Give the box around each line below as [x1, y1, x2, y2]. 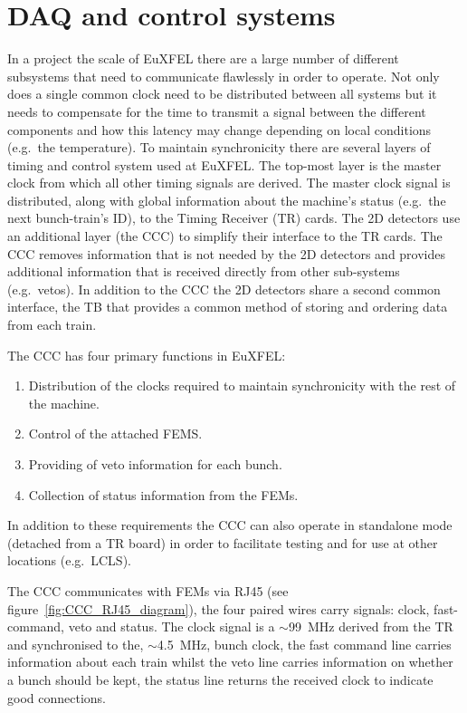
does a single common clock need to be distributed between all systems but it [7, 84, 437, 103]
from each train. [7, 315, 97, 334]
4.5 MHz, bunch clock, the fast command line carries [157, 634, 452, 653]
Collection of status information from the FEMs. [28, 485, 299, 504]
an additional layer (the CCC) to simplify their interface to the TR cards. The [7, 226, 443, 246]
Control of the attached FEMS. [28, 424, 203, 443]
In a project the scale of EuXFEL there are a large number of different [7, 49, 399, 68]
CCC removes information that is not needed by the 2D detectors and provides [7, 244, 446, 263]
